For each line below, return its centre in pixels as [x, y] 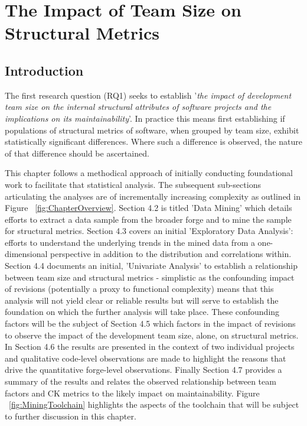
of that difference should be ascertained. [77, 153]
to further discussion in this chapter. [71, 416]
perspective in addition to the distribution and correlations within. [171, 254]
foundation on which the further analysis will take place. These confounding [142, 312]
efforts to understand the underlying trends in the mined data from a [130, 242]
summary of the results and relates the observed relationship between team [141, 381]
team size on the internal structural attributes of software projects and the [138, 107]
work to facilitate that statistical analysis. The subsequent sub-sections [133, 184]
